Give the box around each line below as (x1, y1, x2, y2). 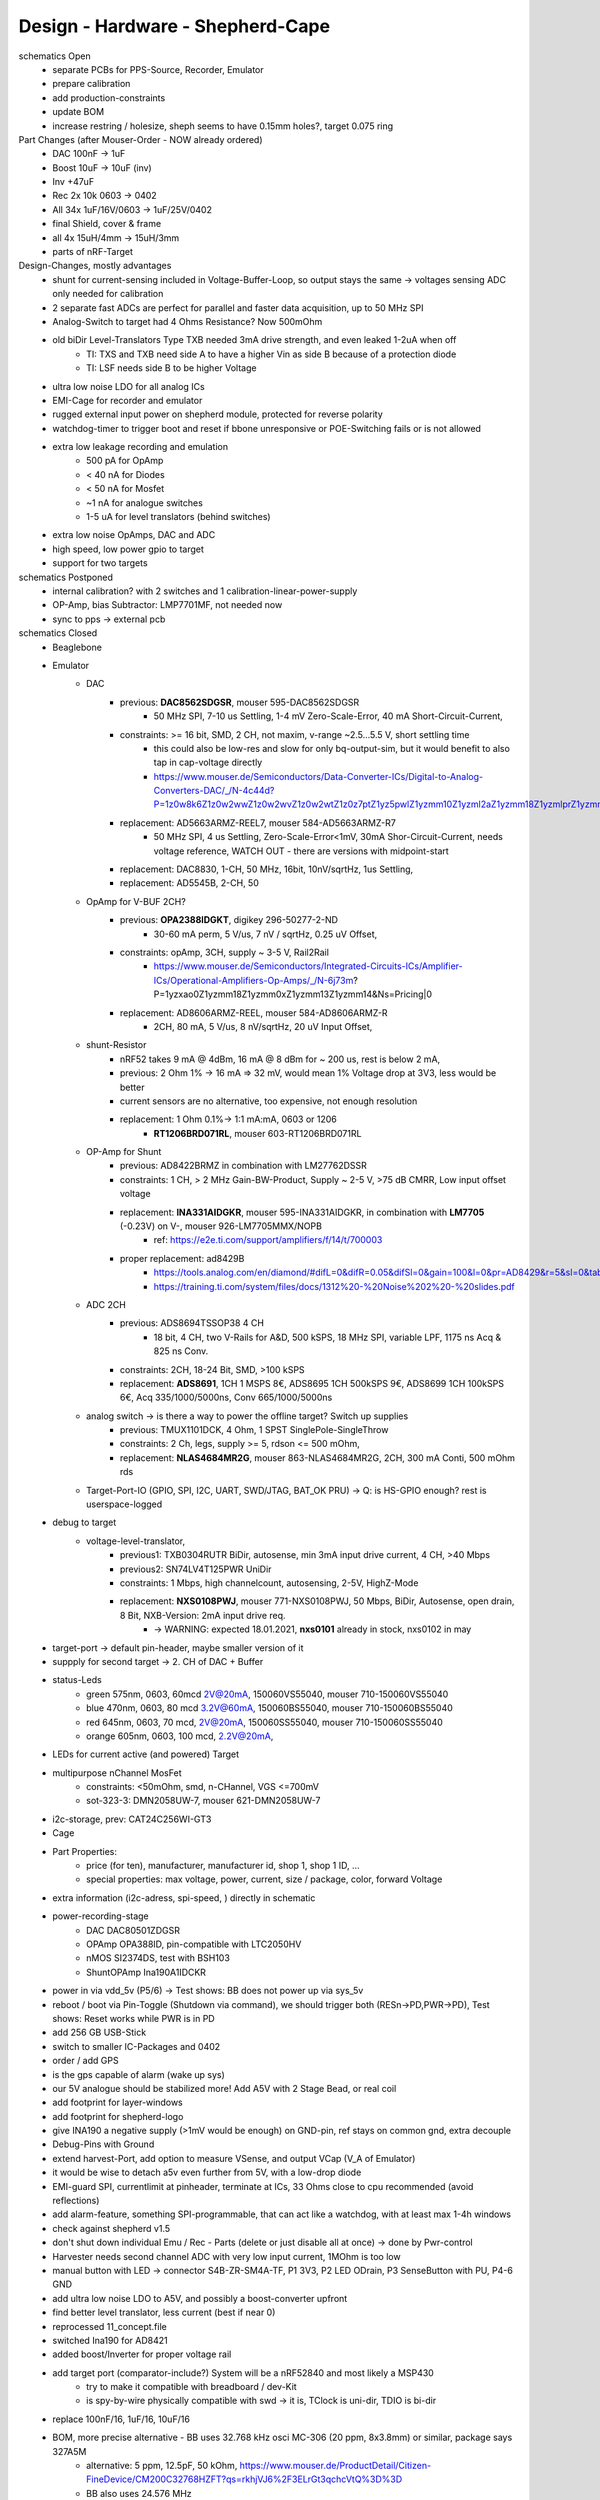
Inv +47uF (52, 176, 95, 188)
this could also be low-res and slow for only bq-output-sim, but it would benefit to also (153, 742, 510, 754)
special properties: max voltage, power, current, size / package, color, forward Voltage (86, 1873, 443, 1885)
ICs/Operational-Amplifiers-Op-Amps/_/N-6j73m (153, 974, 354, 986)
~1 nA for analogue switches (86, 496, 204, 509)
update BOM (52, 106, 105, 118)
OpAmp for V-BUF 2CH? (86, 895, 187, 907)
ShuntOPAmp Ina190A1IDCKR (86, 1966, 207, 1978)
